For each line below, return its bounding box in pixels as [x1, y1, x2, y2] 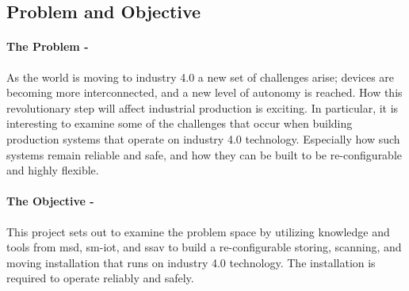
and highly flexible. [6, 162, 99, 178]
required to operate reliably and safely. [6, 270, 194, 286]
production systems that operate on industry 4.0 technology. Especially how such [6, 130, 400, 147]
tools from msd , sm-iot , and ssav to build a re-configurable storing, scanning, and [6, 239, 402, 255]
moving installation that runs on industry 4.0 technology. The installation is [6, 254, 376, 270]
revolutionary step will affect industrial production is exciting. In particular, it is [6, 99, 399, 116]
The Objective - [6, 193, 94, 209]
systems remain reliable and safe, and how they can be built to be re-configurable [6, 146, 403, 163]
